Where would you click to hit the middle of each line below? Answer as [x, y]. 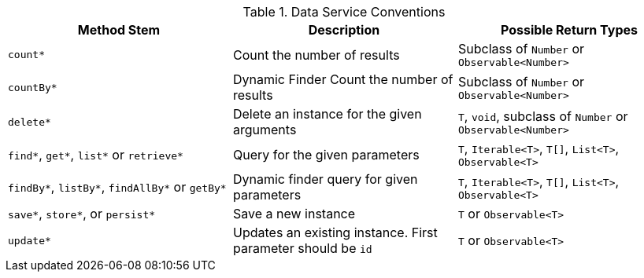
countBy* [33, 87]
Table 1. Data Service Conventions [344, 12]
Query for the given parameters [326, 154]
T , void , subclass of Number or [543, 116]
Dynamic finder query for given [325, 179]
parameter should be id [302, 248]
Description [344, 30]
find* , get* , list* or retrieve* [96, 154]
